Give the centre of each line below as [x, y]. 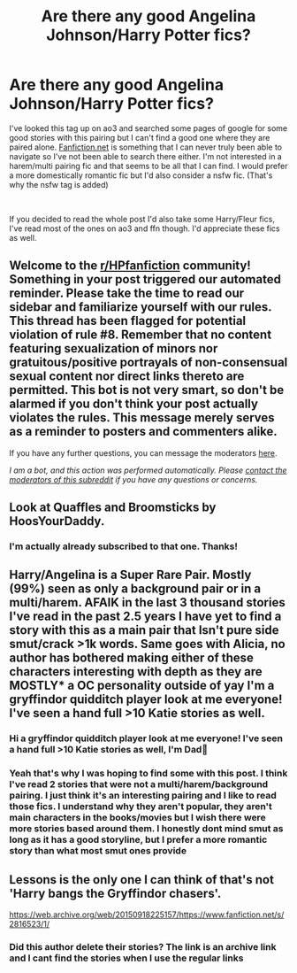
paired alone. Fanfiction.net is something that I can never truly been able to [146, 147]
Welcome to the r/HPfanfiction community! [130, 266]
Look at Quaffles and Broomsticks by [113, 508]
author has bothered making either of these [132, 658]
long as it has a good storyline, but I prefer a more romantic [138, 840]
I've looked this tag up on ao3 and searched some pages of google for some [148, 128]
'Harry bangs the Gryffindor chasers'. [115, 893]
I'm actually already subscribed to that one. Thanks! [124, 546]
